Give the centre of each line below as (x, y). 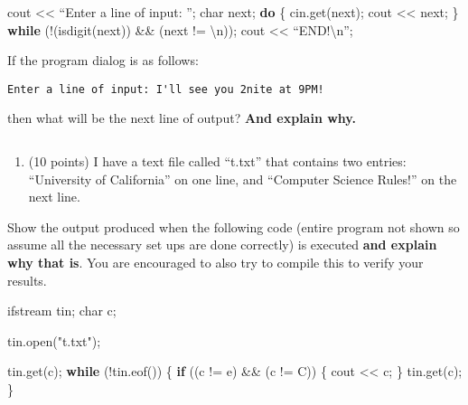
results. (27, 280)
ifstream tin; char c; (62, 311)
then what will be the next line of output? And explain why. (182, 118)
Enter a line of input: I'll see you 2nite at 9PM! (166, 89)
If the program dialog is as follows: (103, 60)
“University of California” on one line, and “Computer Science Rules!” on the (243, 179)
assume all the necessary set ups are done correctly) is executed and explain (222, 245)
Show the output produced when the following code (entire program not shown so (234, 226)
